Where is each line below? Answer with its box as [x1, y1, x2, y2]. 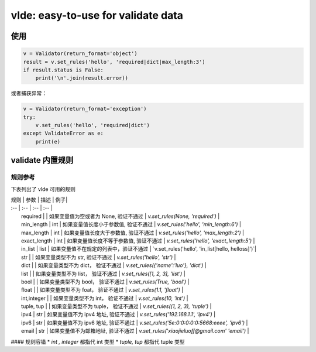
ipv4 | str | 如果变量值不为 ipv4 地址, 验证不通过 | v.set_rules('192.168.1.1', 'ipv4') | [21, 311, 216, 318]
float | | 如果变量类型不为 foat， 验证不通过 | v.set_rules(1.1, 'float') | [21, 286, 184, 293]
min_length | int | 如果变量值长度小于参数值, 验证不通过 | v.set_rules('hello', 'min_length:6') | [21, 221, 241, 228]
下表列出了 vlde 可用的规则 [11, 185, 75, 193]
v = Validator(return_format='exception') [23, 105, 147, 112]
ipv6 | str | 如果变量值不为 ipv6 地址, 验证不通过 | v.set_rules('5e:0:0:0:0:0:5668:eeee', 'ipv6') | [21, 319, 248, 326]
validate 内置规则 [11, 155, 74, 165]
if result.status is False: [23, 66, 104, 73]
